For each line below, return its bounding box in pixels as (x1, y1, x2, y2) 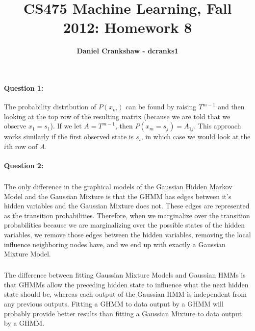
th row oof (6, 141, 38, 151)
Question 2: (4, 160, 44, 171)
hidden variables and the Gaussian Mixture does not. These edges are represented (4, 201, 250, 211)
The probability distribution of (4, 102, 97, 112)
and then (218, 102, 245, 112)
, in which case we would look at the (141, 131, 251, 142)
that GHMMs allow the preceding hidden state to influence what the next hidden (4, 279, 249, 289)
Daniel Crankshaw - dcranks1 (76, 46, 178, 56)
